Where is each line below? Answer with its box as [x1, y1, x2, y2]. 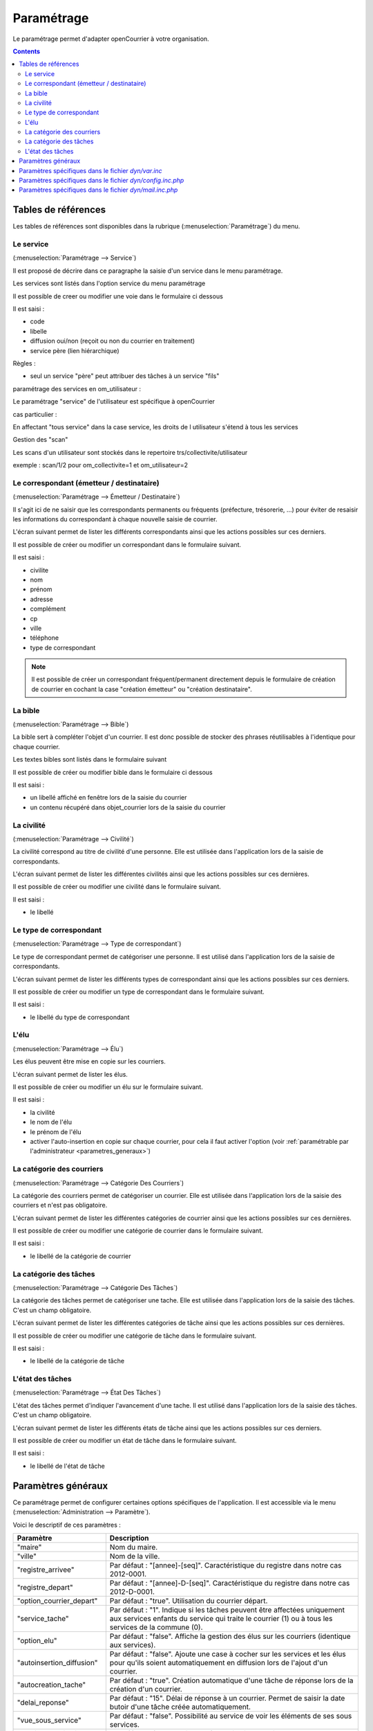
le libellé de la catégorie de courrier [30, 1252, 131, 1260]
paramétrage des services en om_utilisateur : [12, 384, 142, 393]
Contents [12, 47, 41, 55]
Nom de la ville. [109, 1551, 160, 1561]
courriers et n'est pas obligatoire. [12, 1201, 108, 1210]
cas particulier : [12, 410, 57, 418]
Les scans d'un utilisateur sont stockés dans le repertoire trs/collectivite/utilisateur [12, 448, 248, 456]
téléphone [30, 634, 59, 642]
